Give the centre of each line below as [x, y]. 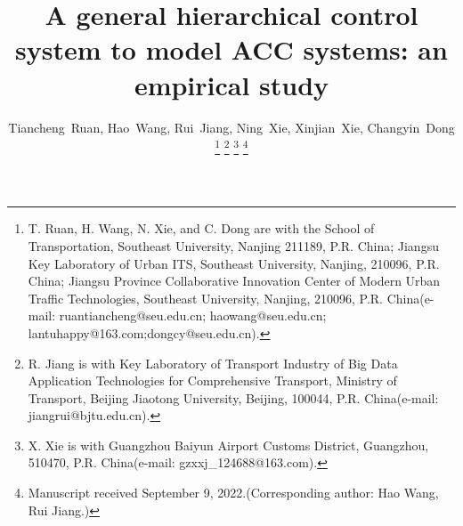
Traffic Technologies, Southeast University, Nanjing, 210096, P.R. [205, 298]
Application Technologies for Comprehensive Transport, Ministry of [212, 380]
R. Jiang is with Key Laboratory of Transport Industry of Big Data [213, 363]
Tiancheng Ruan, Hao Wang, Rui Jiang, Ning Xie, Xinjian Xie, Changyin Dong [231, 127]
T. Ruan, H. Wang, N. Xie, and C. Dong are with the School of [201, 228]
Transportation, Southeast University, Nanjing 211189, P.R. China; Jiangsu [233, 245]
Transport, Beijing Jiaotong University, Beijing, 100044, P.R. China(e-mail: [233, 397]
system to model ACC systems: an [231, 49]
